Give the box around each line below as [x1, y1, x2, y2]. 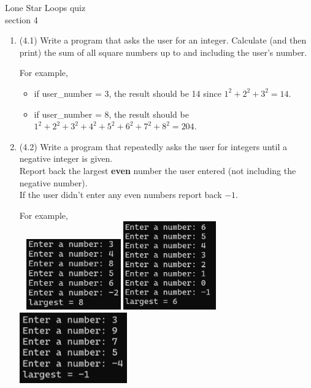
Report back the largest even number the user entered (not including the [19, 164, 296, 177]
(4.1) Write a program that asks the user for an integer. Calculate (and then [19, 34, 307, 47]
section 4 [5, 13, 38, 26]
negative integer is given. [19, 152, 113, 165]
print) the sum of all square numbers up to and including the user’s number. [19, 45, 307, 58]
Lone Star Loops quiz [5, 1, 86, 13]
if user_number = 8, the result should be [34, 107, 189, 120]
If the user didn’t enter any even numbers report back [19, 188, 222, 201]
